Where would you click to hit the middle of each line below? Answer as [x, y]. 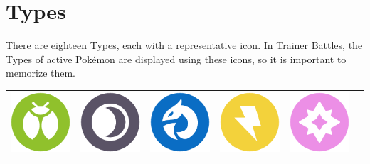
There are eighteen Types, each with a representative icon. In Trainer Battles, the [184, 45]
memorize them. [41, 73]
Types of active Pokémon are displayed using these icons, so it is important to [176, 59]
